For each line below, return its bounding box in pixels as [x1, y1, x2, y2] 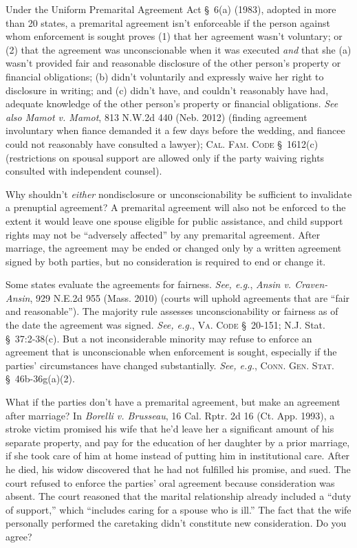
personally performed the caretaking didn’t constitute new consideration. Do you [6, 516, 347, 530]
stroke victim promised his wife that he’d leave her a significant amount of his [6, 421, 334, 436]
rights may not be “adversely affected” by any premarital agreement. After [6, 227, 321, 241]
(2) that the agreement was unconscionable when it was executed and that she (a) [6, 42, 351, 56]
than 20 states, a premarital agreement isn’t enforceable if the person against [6, 15, 330, 30]
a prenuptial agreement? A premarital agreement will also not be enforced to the [6, 200, 346, 215]
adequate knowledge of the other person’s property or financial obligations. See [6, 96, 338, 111]
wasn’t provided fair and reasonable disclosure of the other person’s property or [6, 56, 341, 70]
